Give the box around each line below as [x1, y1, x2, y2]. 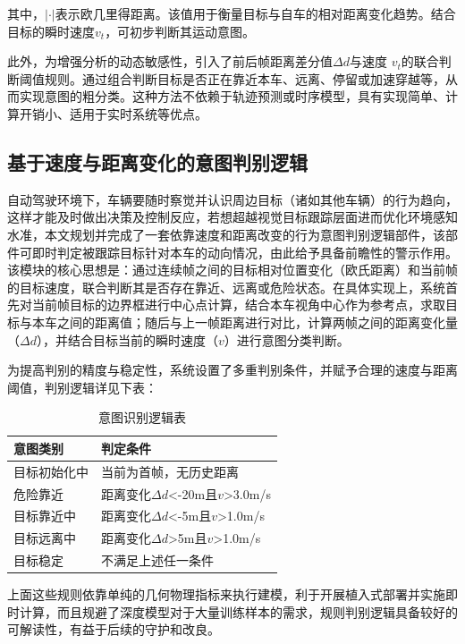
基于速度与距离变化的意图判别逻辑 [7, 148, 308, 175]
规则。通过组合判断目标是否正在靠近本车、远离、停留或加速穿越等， [44, 69, 445, 88]
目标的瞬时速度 [7, 21, 95, 40]
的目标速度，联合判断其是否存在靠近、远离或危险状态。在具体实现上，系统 [7, 277, 445, 296]
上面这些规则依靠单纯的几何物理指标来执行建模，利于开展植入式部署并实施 [7, 585, 445, 604]
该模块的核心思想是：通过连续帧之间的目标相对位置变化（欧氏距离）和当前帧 [7, 260, 458, 279]
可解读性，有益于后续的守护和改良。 [7, 620, 220, 639]
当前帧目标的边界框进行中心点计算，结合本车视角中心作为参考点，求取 [31, 295, 445, 314]
